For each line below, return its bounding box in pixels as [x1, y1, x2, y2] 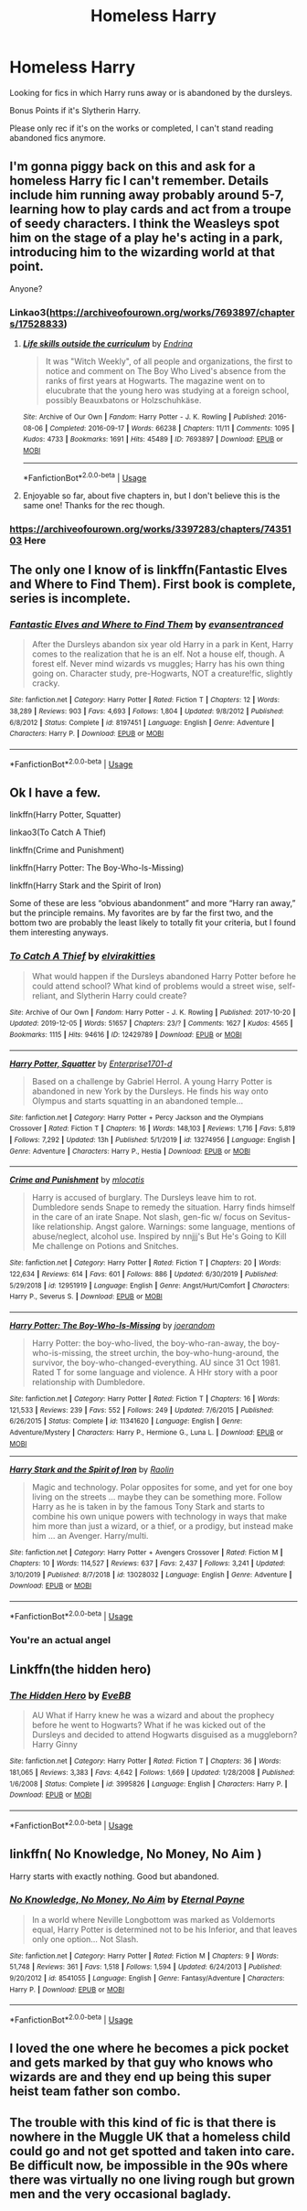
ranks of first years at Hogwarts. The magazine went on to [45, 376, 266, 387]
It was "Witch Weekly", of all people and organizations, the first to [45, 356, 293, 367]
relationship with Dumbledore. [31, 1376, 146, 1387]
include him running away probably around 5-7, [9, 187, 284, 203]
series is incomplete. [9, 591, 131, 606]
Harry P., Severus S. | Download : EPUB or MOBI [9, 1292, 163, 1301]
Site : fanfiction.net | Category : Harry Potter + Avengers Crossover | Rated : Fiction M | [9, 1547, 283, 1557]
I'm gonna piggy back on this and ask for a [9, 159, 256, 175]
